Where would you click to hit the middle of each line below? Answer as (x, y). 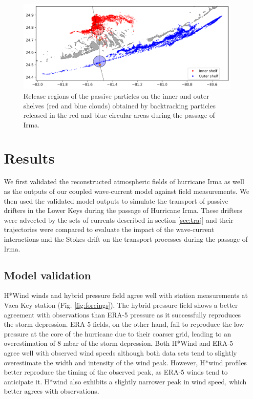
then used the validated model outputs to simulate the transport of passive (116, 200)
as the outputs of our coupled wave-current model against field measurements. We (127, 191)
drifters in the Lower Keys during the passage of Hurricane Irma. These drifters (123, 210)
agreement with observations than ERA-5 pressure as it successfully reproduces (123, 314)
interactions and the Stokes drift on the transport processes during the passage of (126, 239)
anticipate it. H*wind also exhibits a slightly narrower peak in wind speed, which (125, 381)
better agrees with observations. (52, 391)
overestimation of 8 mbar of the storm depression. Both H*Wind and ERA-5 (119, 343)
